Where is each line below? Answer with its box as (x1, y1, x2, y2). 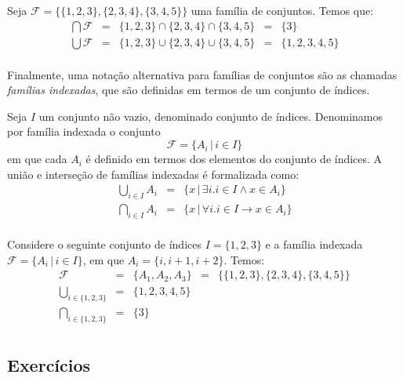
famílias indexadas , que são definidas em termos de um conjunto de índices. (7, 82, 370, 98)
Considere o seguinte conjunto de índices (7, 235, 201, 252)
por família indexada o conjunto (7, 123, 161, 140)
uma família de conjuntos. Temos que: (191, 2, 374, 18)
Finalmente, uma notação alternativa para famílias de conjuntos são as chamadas (7, 66, 398, 82)
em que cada (7, 151, 67, 167)
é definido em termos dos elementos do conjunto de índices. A (85, 151, 383, 167)
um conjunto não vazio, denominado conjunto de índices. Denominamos (38, 107, 383, 124)
